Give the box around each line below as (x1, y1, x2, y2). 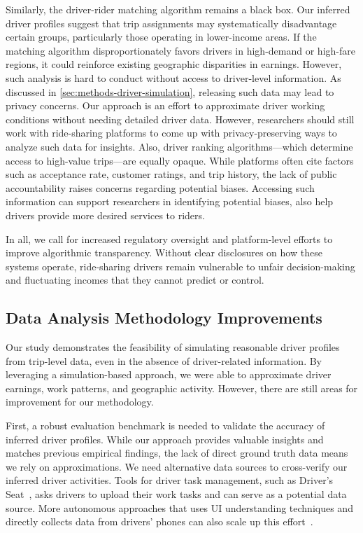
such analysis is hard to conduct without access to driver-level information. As (6, 70, 341, 85)
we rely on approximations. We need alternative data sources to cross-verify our (6, 459, 348, 473)
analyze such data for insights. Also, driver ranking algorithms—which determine (6, 139, 353, 153)
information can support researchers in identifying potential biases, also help (6, 194, 334, 209)
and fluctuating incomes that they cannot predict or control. (6, 272, 264, 287)
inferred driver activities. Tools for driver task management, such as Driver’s (6, 473, 334, 487)
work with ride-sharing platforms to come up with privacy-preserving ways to (6, 125, 337, 140)
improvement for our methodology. (6, 394, 154, 409)
